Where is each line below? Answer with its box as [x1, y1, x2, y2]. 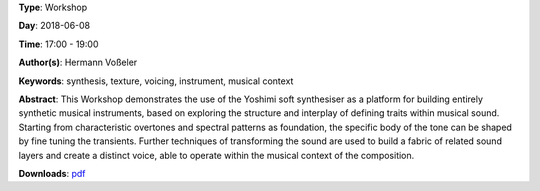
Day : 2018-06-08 [18, 20, 91, 32]
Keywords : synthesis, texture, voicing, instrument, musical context [18, 75, 294, 87]
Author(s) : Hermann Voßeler [18, 56, 138, 69]
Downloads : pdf [18, 167, 86, 179]
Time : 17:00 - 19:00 [18, 38, 99, 50]
